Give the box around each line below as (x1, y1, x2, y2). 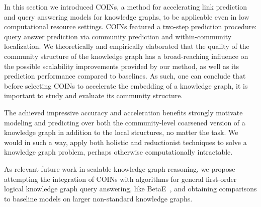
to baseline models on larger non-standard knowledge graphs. (4, 193, 193, 203)
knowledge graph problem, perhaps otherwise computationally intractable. (4, 147, 233, 157)
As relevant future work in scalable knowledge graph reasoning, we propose (4, 163, 235, 174)
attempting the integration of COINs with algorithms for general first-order (4, 173, 237, 184)
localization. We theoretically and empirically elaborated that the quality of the (4, 41, 249, 51)
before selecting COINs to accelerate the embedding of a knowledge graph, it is (4, 80, 248, 91)
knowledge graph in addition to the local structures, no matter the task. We (4, 127, 238, 137)
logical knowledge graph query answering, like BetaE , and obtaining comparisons (4, 183, 257, 194)
